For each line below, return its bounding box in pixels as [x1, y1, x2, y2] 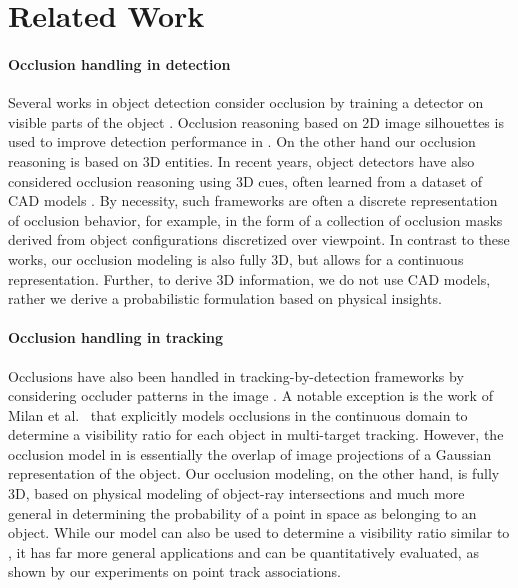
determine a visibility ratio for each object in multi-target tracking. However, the [8, 424, 504, 445]
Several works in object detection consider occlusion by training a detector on [8, 92, 484, 113]
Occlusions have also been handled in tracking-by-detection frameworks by [8, 365, 464, 386]
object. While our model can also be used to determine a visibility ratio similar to [8, 522, 510, 543]
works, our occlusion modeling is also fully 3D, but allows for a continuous [8, 248, 464, 269]
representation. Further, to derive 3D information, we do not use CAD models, [8, 268, 491, 289]
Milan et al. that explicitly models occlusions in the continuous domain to [8, 404, 468, 425]
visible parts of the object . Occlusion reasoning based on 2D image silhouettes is [8, 111, 504, 132]
